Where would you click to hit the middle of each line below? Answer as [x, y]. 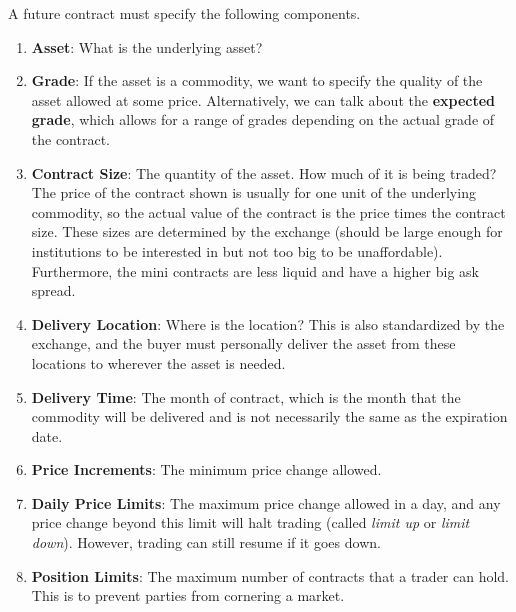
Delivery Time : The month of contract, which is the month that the [246, 396]
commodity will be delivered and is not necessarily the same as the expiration [269, 416]
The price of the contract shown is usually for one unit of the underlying [253, 192]
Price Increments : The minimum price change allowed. [206, 469]
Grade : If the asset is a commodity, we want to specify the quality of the [257, 80]
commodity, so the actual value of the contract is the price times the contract [268, 211]
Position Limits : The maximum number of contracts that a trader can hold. [270, 575]
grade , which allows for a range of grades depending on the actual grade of [263, 119]
